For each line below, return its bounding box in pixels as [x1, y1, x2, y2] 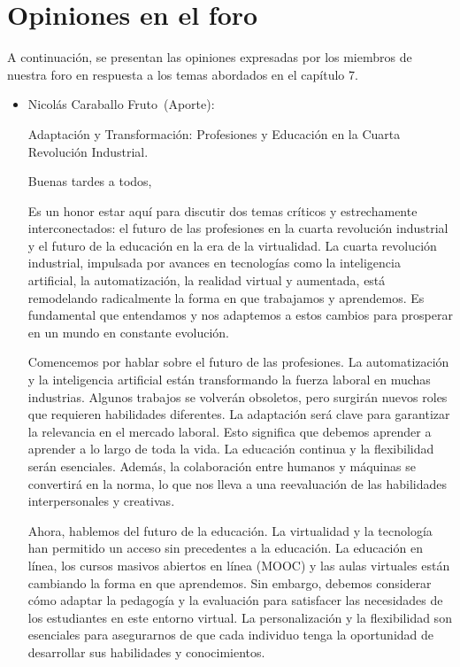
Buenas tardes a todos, [27, 172, 152, 190]
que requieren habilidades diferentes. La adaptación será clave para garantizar [27, 405, 450, 423]
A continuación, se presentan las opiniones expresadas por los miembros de [7, 48, 412, 66]
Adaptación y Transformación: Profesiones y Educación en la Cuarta [27, 124, 401, 143]
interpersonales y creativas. [27, 492, 175, 510]
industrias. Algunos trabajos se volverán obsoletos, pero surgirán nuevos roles [27, 387, 448, 406]
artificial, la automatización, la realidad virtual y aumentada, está [27, 271, 386, 290]
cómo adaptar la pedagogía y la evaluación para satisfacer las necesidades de [27, 591, 443, 609]
